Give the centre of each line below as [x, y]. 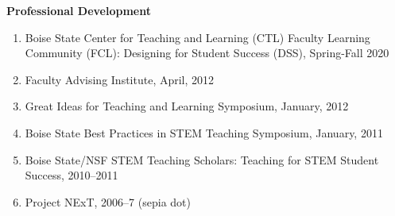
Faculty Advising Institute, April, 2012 [120, 79]
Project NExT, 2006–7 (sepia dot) [108, 201]
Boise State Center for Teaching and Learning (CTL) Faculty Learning [197, 37]
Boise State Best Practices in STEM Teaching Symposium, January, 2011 [204, 132]
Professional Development [79, 10]
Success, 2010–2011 [72, 175]
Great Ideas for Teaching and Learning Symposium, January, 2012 [187, 106]
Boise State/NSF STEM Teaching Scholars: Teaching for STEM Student [202, 159]
